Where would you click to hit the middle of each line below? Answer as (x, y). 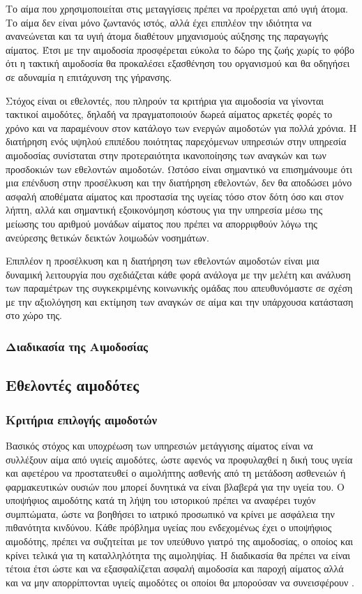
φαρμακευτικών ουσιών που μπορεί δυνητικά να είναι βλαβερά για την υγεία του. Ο (175, 486)
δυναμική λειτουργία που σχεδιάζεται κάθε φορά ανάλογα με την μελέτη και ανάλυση (178, 274)
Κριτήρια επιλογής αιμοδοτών (82, 419)
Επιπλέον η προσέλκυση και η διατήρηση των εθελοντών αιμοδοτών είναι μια (163, 261)
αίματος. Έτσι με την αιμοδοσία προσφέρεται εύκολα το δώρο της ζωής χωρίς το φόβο (180, 49)
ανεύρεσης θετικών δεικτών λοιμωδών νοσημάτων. (107, 237)
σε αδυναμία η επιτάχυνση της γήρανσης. (89, 76)
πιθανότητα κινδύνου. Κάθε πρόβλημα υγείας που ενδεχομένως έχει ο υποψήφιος (169, 527)
